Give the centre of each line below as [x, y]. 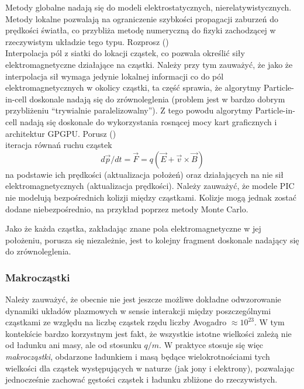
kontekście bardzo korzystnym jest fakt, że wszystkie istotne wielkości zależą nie [148, 333]
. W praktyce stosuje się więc [211, 345]
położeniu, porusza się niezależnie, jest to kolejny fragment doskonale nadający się [152, 240]
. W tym [270, 322]
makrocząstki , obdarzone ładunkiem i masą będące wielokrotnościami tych [138, 357]
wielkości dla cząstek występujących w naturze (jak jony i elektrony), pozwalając [150, 368]
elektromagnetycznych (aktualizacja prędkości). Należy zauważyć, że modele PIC [150, 186]
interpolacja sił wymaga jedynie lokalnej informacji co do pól [115, 76]
